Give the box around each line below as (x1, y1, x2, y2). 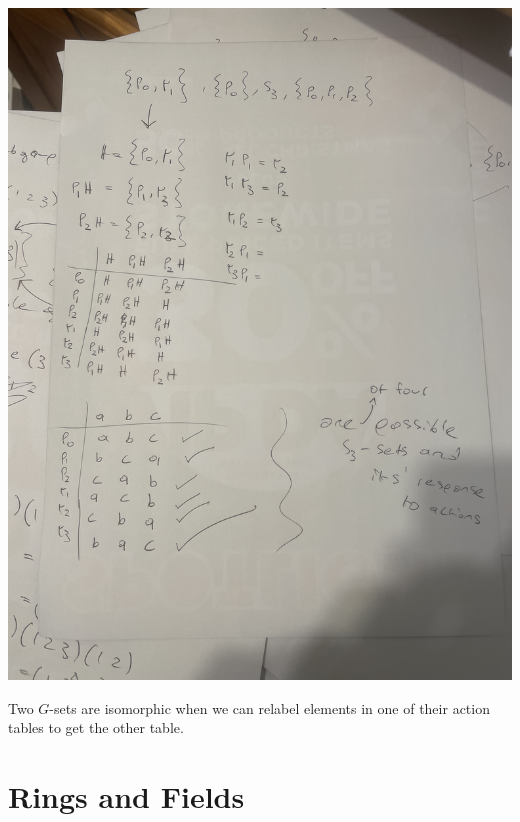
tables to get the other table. (8, 717, 184, 738)
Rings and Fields (8, 775, 245, 816)
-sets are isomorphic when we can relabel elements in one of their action (49, 697, 490, 718)
